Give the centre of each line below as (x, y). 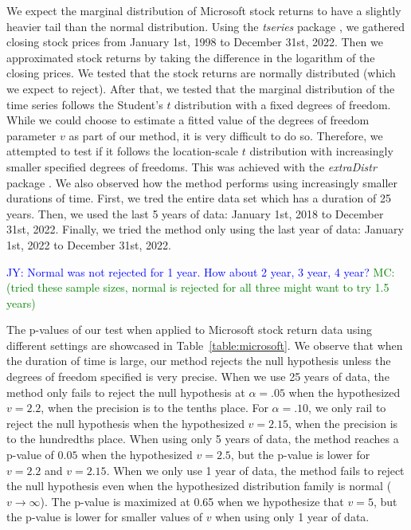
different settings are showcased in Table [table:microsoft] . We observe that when (205, 345)
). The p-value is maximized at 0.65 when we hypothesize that (192, 501)
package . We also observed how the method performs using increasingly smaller (202, 182)
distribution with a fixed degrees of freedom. (283, 104)
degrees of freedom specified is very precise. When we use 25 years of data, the (198, 377)
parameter (31, 135)
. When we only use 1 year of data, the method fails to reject (255, 470)
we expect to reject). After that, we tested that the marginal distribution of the (201, 88)
